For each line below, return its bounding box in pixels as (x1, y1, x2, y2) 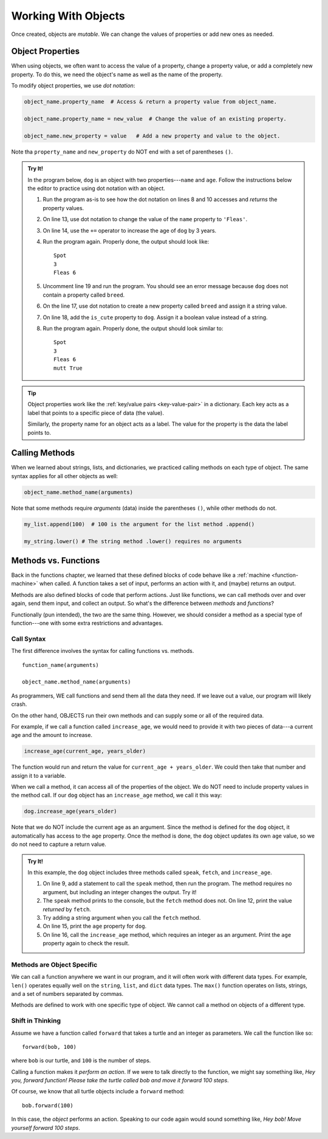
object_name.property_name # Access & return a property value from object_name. (24, 98, 278, 105)
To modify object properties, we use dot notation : (11, 82, 135, 90)
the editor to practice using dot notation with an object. (27, 185, 165, 192)
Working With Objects (11, 9, 125, 23)
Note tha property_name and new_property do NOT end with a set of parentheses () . (11, 148, 233, 155)
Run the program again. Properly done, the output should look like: (43, 238, 210, 245)
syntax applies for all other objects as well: (11, 472, 118, 479)
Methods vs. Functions (11, 555, 100, 566)
